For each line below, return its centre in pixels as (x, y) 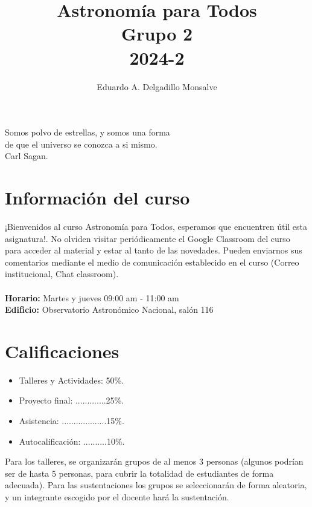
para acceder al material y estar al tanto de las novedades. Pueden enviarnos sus (154, 250)
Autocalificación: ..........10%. (72, 441)
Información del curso (97, 198)
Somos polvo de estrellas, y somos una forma (88, 132)
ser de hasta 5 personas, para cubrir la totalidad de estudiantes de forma (139, 473)
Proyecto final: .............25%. (72, 400)
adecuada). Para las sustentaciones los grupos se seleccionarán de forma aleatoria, (156, 485)
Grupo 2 (157, 34)
